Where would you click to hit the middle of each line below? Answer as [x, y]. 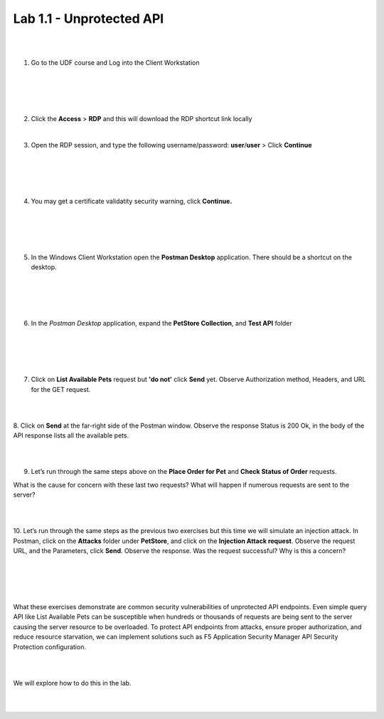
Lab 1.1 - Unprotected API [89, 19]
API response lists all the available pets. [71, 435]
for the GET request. [61, 389]
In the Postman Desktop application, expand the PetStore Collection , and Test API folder [162, 324]
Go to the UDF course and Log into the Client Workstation [115, 63]
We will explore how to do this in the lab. [72, 683]
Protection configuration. [50, 647]
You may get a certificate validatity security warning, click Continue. [132, 201]
